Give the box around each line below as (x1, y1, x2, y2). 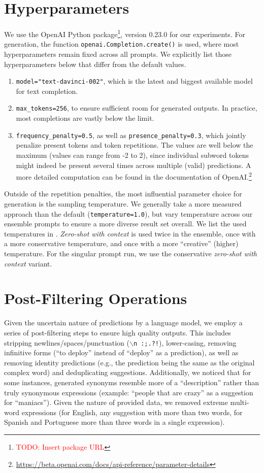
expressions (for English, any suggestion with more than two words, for (21, 407, 243, 417)
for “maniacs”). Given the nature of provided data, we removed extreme (4, 397, 228, 408)
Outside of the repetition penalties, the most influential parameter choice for (4, 188, 242, 199)
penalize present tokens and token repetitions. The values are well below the (16, 140, 253, 150)
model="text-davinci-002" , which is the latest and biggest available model (16, 76, 253, 86)
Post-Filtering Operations (4, 288, 187, 309)
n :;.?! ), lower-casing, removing (133, 337, 237, 348)
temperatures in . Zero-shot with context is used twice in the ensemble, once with (4, 228, 256, 239)
